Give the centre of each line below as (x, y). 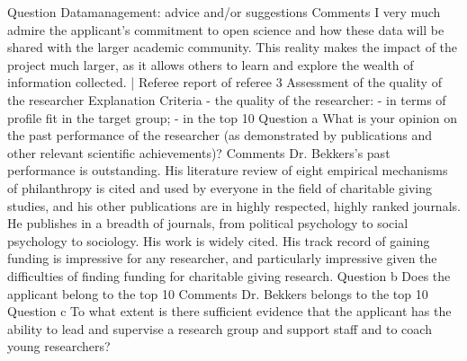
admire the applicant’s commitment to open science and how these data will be (226, 29)
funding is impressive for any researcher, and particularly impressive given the (222, 258)
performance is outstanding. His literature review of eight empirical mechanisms (228, 170)
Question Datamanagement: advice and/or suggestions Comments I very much (224, 12)
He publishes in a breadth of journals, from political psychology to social (208, 223)
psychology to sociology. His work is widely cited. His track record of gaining (219, 240)
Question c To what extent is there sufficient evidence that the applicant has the (229, 311)
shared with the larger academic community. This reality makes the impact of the (233, 47)
